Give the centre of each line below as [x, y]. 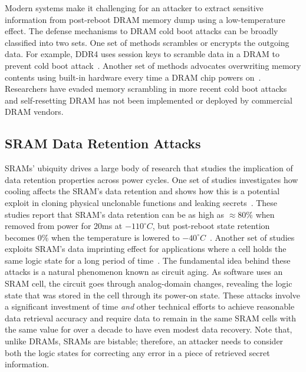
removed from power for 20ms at [64, 226]
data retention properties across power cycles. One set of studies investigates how [152, 179]
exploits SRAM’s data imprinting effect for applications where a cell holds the [146, 249]
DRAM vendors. [34, 112]
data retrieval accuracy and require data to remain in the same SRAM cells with [151, 318]
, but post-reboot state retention [211, 226]
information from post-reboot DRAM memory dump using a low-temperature [145, 19]
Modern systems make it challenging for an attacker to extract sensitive [134, 8]
